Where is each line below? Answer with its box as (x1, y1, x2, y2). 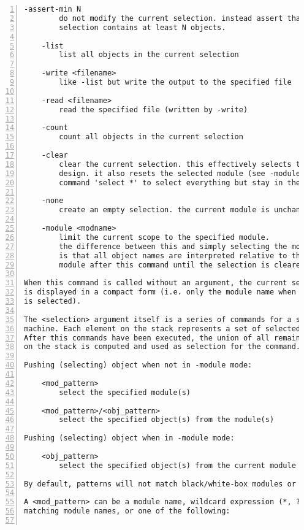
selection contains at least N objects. (59, 23, 226, 32)
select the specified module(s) (59, 388, 191, 397)
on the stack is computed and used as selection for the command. (24, 342, 301, 351)
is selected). (24, 297, 82, 305)
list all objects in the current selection (59, 50, 239, 60)
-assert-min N (24, 5, 82, 13)
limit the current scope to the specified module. (59, 232, 270, 242)
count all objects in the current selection (59, 132, 243, 142)
